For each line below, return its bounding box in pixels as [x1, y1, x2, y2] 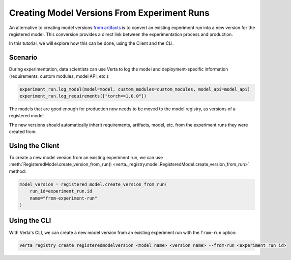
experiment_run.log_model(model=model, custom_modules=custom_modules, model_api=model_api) [19, 86, 250, 92]
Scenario [9, 53, 38, 62]
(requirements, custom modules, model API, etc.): [9, 73, 110, 79]
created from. [9, 129, 37, 135]
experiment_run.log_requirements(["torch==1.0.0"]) [19, 94, 147, 98]
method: [9, 168, 27, 174]
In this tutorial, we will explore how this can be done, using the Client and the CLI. [9, 40, 174, 46]
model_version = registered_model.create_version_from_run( [19, 181, 168, 187]
